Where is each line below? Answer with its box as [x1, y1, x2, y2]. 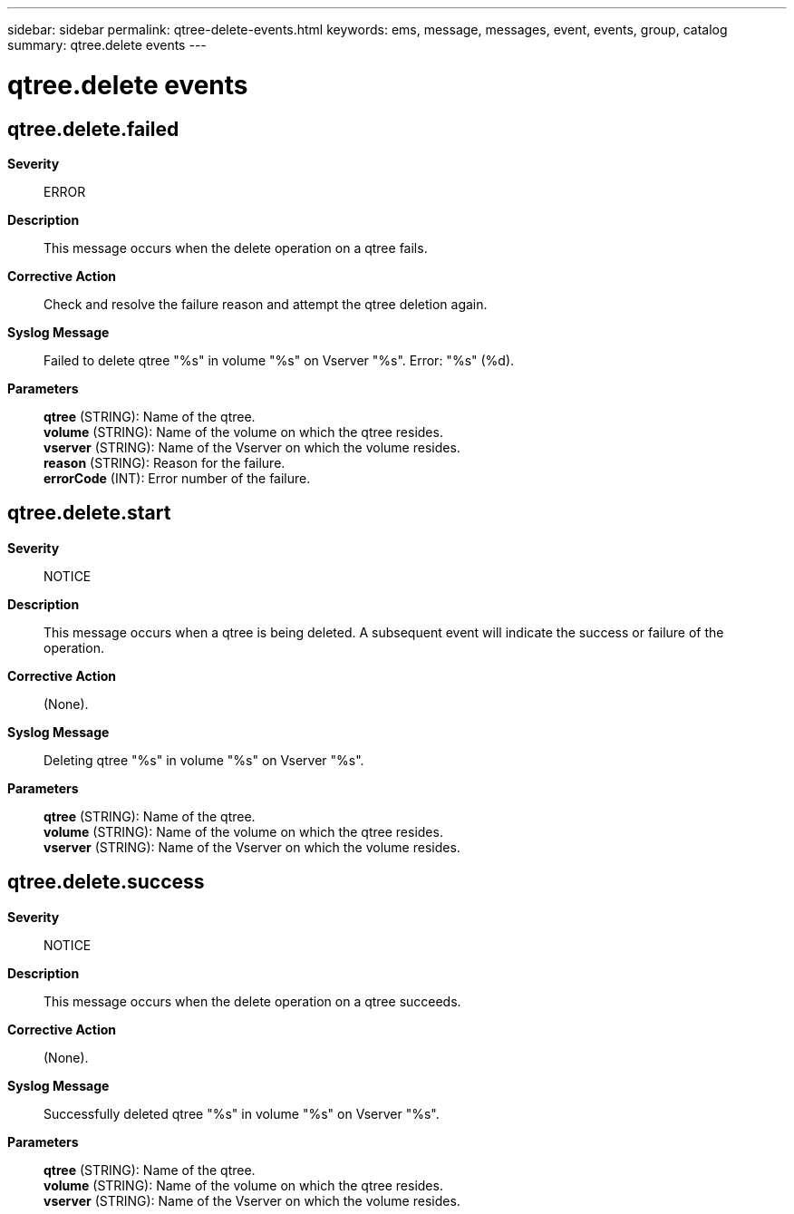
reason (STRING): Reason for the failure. [44, 454, 286, 471]
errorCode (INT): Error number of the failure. [44, 470, 311, 486]
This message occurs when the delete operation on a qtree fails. [44, 239, 428, 256]
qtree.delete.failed [7, 117, 179, 141]
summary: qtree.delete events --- [7, 37, 207, 53]
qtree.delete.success [7, 870, 205, 894]
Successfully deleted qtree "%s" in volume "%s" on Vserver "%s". [44, 1105, 440, 1122]
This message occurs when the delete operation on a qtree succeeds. [44, 993, 461, 1009]
